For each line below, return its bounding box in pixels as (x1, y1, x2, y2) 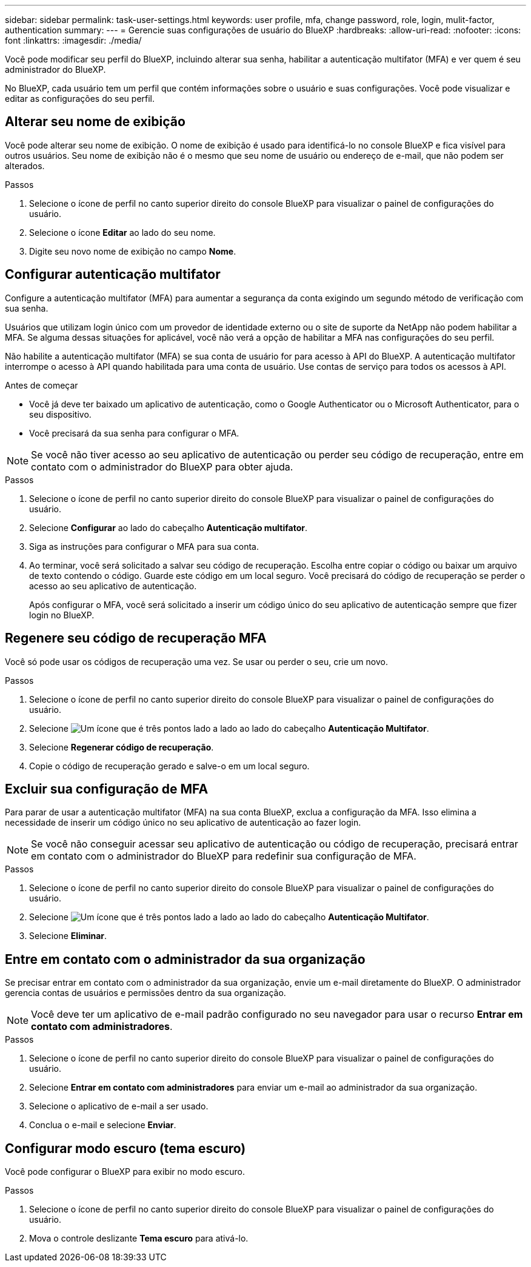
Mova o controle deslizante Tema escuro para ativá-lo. (29, 1233, 249, 1244)
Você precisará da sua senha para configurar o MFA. (29, 427, 239, 438)
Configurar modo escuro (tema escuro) (5, 1140, 246, 1156)
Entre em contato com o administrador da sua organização (5, 951, 366, 967)
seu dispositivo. (29, 409, 92, 420)
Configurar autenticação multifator (5, 267, 221, 282)
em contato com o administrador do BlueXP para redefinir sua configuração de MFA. (31, 850, 416, 863)
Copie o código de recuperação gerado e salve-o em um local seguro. (29, 760, 310, 771)
